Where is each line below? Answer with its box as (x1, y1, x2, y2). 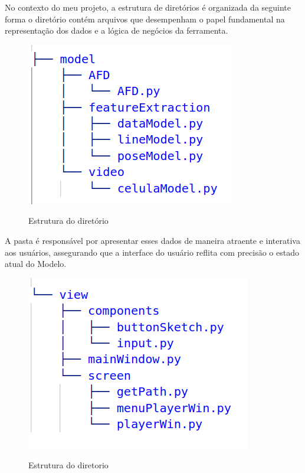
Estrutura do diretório (28, 214, 109, 227)
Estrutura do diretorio (28, 459, 109, 471)
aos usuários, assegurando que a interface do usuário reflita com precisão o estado (5, 246, 299, 258)
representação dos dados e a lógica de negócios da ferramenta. (5, 24, 228, 37)
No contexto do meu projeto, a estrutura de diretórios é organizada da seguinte (5, 1, 291, 13)
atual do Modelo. (5, 257, 67, 270)
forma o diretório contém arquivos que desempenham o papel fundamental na (5, 12, 285, 25)
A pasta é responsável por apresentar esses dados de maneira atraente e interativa (5, 234, 300, 246)
